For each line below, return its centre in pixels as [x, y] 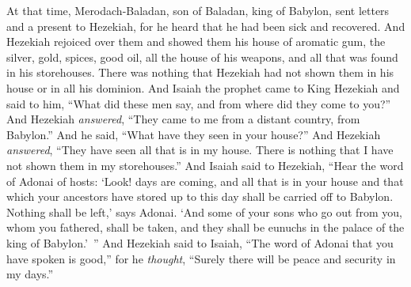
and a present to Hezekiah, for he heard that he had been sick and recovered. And [206, 26]
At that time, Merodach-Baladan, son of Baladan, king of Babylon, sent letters [198, 10]
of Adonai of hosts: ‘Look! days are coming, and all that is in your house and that [205, 181]
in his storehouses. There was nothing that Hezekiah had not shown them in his [200, 72]
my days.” [30, 274]
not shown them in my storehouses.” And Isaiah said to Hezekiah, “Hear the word [205, 165]
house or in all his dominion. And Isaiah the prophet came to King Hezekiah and [203, 87]
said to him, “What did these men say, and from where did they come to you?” [199, 103]
